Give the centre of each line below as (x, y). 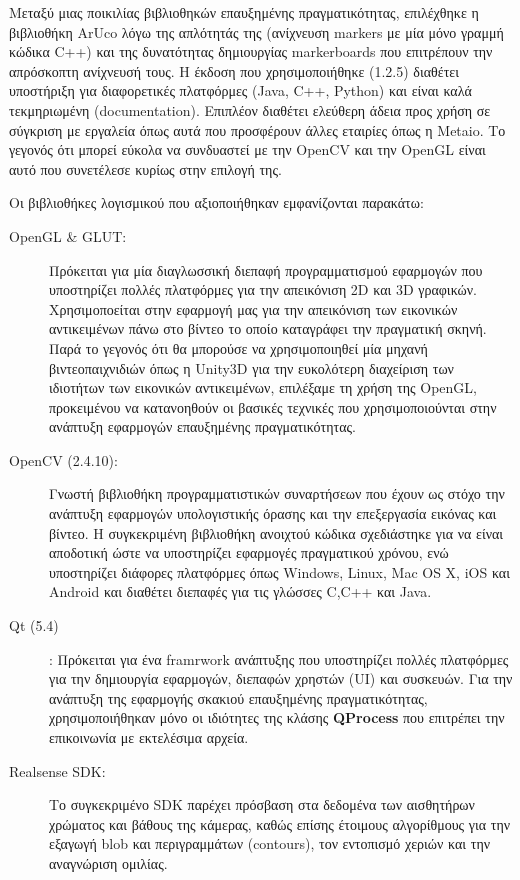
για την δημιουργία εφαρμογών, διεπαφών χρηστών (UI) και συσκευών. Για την (281, 678)
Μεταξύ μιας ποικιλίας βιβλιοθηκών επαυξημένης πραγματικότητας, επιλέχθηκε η (244, 12)
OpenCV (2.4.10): (63, 459)
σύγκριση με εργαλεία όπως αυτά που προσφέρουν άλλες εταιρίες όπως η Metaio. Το (257, 129)
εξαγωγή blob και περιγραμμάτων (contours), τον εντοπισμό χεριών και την (270, 843)
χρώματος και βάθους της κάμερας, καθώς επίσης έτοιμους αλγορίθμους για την (280, 823)
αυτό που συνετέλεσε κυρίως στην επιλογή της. (145, 168)
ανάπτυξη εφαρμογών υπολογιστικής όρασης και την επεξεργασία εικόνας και (273, 513)
